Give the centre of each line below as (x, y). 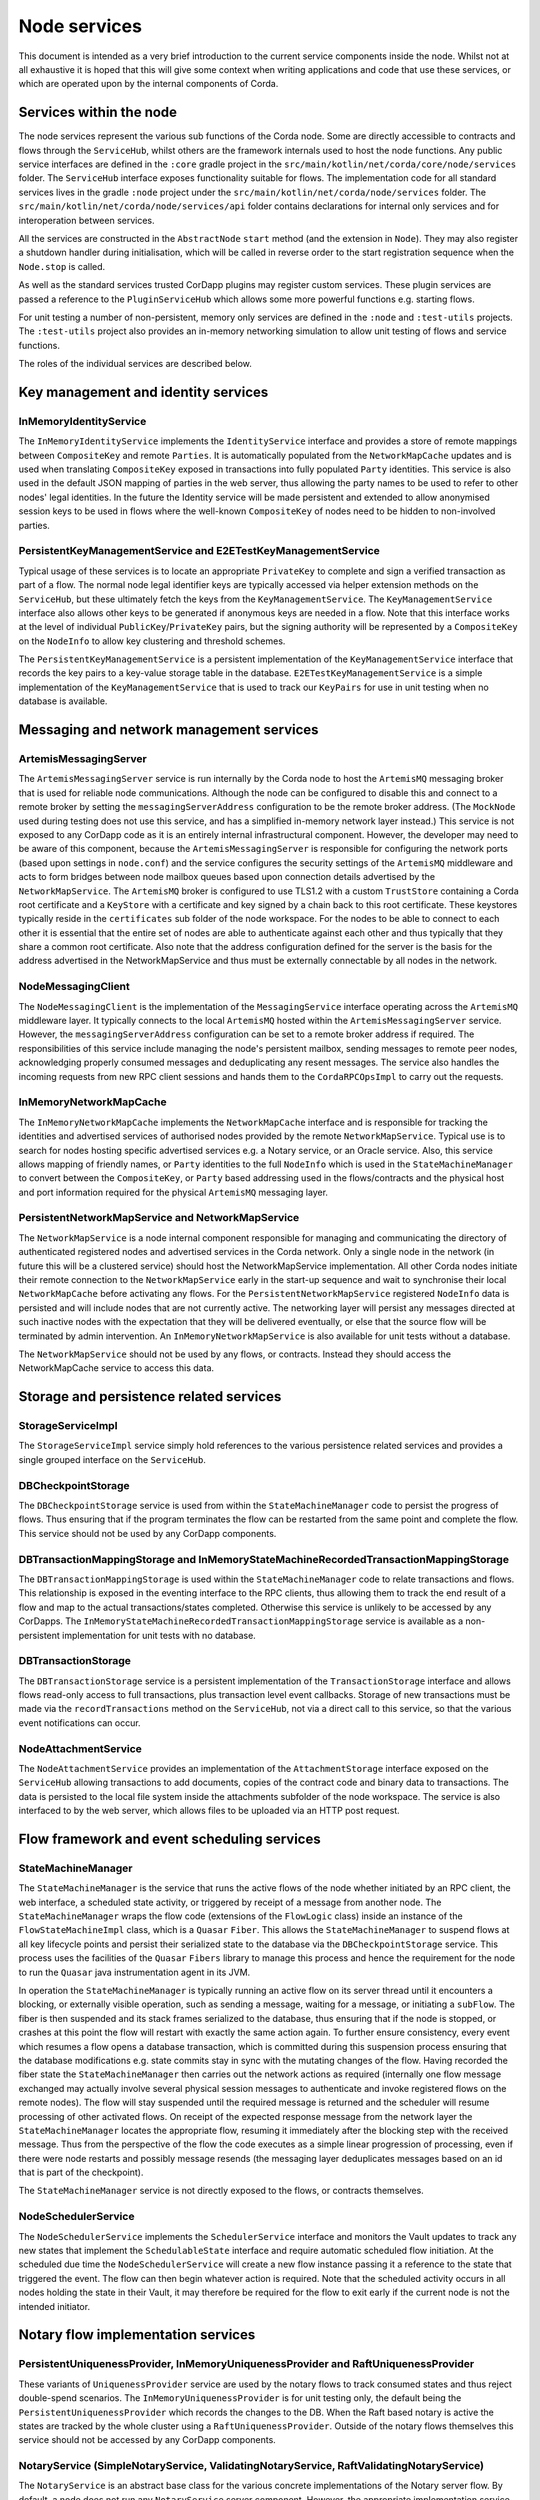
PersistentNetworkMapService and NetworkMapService (159, 1218)
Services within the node (98, 112)
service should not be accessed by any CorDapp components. (147, 2440)
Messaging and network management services (168, 730)
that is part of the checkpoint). (81, 2172)
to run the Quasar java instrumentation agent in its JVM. (134, 1972)
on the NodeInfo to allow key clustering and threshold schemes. (152, 641)
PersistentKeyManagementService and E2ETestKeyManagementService (199, 551)
